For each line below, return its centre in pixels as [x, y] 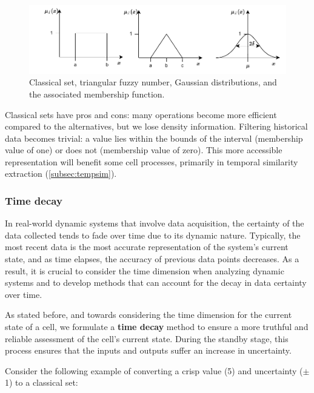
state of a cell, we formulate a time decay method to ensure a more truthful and [157, 327]
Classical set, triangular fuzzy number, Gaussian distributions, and [153, 82]
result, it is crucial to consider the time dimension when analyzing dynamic [145, 270]
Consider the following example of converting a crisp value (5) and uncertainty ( [154, 370]
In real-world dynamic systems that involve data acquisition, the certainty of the [155, 223]
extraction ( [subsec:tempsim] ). [61, 173]
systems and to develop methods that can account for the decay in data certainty [156, 282]
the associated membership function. [97, 94]
